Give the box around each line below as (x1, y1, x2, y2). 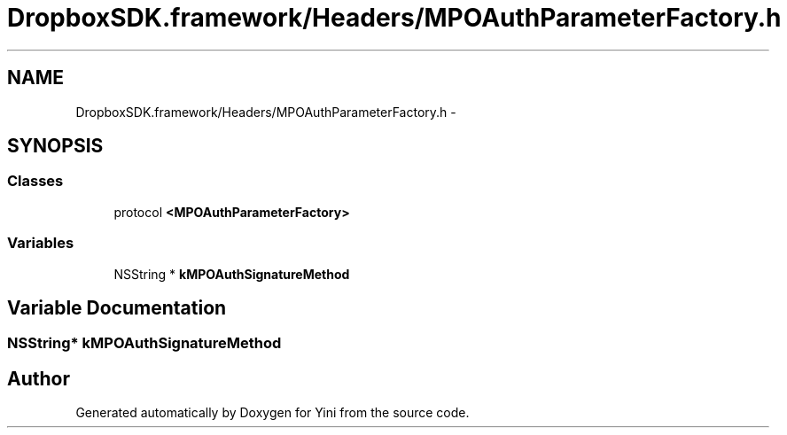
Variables (7, 234, 74, 252)
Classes (7, 172, 64, 190)
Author (7, 367, 70, 390)
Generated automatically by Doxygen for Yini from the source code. (75, 405, 470, 421)
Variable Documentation (7, 296, 227, 319)
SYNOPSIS (7, 135, 104, 158)
